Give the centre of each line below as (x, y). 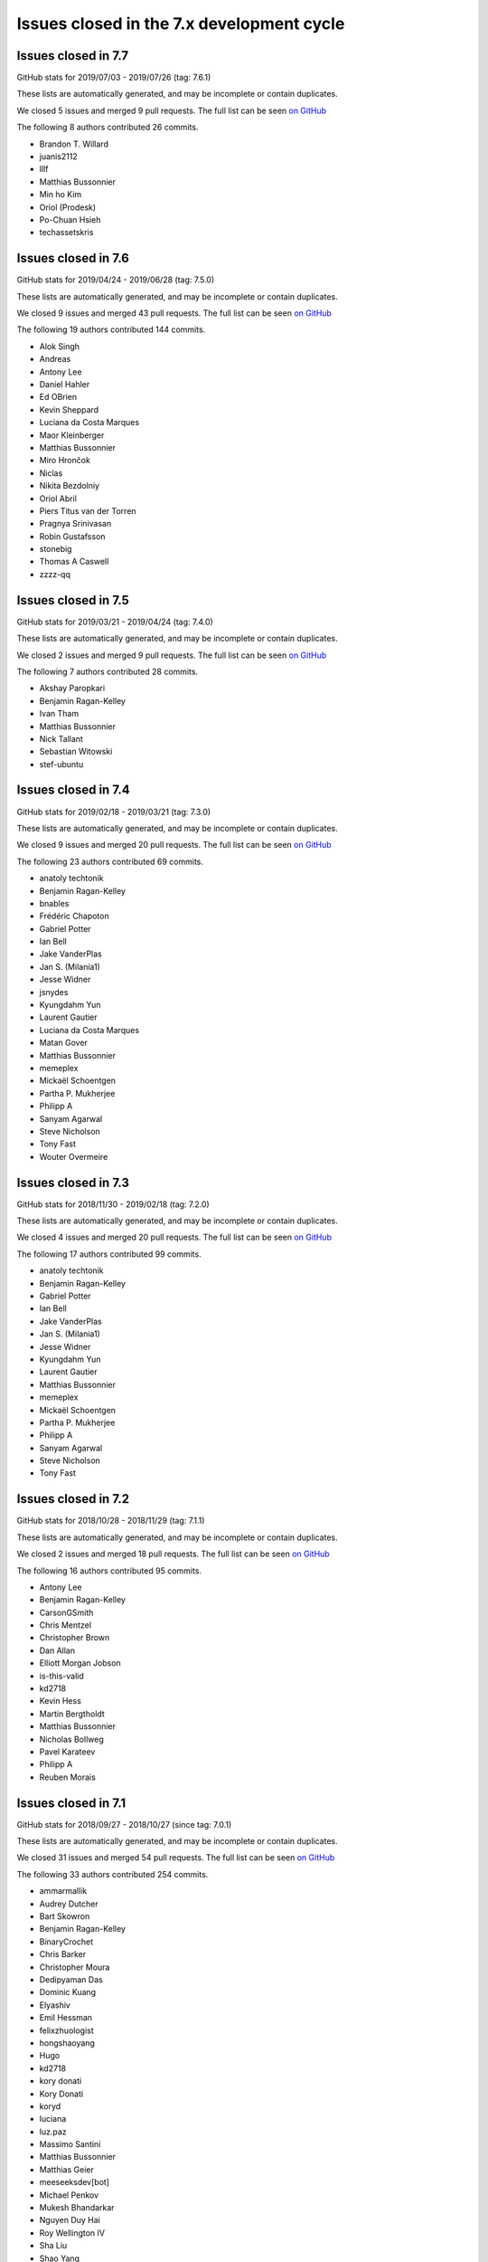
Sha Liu (53, 2246)
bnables (54, 903)
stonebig (56, 549)
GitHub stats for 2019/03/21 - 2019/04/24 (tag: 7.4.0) (115, 622)
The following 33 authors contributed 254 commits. (113, 1874)
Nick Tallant (61, 738)
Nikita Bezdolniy (69, 486)
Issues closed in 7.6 (73, 258)
